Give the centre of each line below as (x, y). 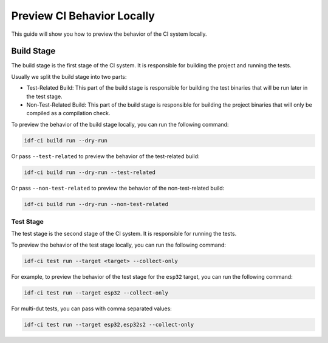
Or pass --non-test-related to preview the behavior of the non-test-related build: (118, 188)
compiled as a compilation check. (68, 113)
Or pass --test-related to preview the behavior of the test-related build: (105, 156)
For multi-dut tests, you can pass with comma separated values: (92, 308)
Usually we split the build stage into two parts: (69, 76)
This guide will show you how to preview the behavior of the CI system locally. (109, 34)
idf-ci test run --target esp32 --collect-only (96, 293)
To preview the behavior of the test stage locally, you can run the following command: (118, 245)
